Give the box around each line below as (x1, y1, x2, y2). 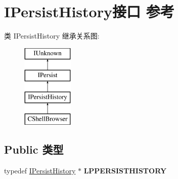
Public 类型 (4, 141, 64, 157)
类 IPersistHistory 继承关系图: (4, 30, 100, 41)
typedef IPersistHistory (4, 165, 76, 175)
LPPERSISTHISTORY (83, 165, 167, 175)
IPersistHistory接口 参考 (4, 1, 174, 22)
